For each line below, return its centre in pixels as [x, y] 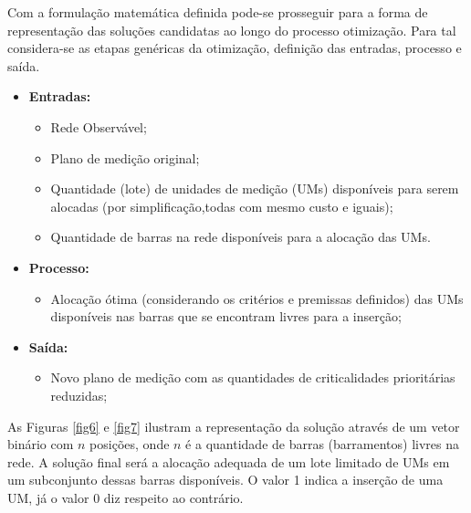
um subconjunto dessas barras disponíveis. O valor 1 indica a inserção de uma [225, 480]
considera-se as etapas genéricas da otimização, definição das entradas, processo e [235, 48]
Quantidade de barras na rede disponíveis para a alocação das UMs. [241, 237]
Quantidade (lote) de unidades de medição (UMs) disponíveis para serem [255, 188]
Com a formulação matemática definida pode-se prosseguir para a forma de [218, 12]
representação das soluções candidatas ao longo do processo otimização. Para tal [232, 30]
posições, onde [130, 444]
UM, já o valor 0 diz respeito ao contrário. [126, 497]
